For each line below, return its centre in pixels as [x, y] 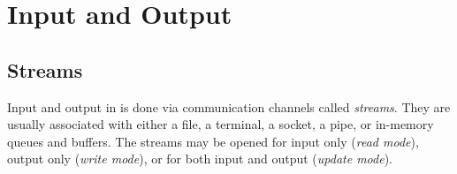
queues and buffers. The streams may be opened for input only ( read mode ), [213, 141]
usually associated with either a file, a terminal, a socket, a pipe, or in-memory [221, 124]
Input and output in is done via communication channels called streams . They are [229, 106]
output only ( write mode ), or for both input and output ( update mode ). [200, 159]
